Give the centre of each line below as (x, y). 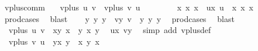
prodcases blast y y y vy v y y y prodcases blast (119, 18)
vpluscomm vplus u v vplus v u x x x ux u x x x (129, 7)
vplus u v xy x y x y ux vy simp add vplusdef (110, 30)
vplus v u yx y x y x (54, 41)
